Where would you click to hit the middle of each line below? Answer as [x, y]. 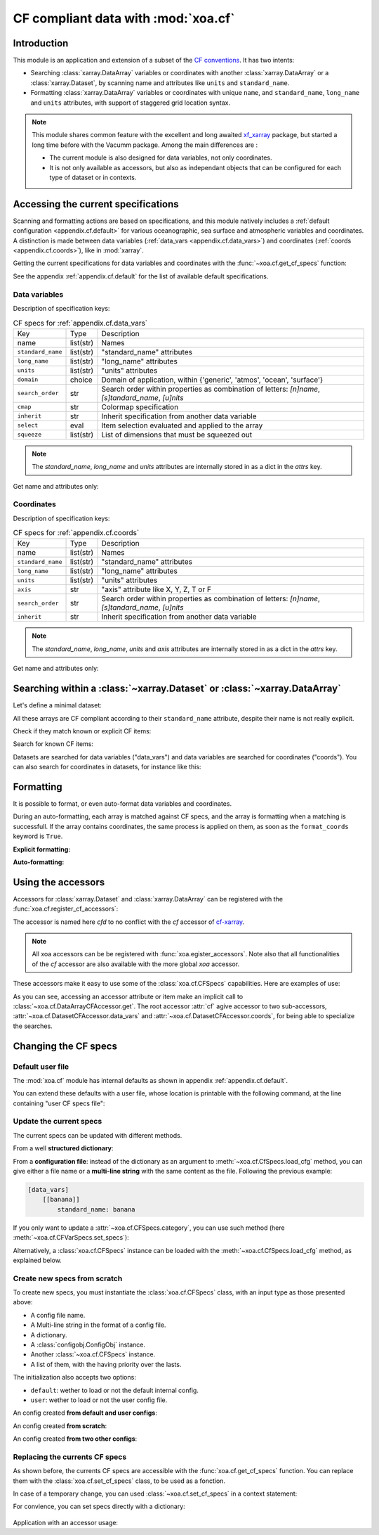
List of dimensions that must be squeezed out [177, 435]
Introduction [41, 43]
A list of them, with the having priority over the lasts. [106, 1364]
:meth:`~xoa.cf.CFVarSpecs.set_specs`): [71, 1238]
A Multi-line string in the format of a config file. [98, 1325]
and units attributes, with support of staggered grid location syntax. [131, 103]
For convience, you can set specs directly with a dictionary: [99, 1507]
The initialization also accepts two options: [74, 1377]
